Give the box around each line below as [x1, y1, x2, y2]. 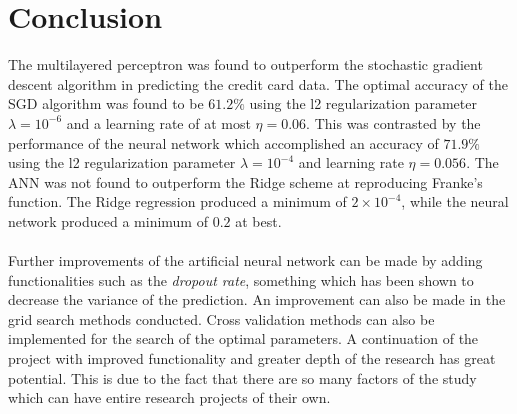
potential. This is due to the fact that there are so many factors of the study [8, 367, 477, 388]
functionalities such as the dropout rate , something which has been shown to [8, 269, 474, 290]
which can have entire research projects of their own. [8, 387, 331, 408]
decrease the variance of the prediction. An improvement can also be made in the [8, 289, 506, 310]
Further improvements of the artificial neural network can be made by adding [8, 250, 483, 271]
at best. [235, 210, 282, 231]
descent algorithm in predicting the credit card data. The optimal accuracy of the [8, 73, 508, 94]
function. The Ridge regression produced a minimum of [8, 191, 347, 212]
